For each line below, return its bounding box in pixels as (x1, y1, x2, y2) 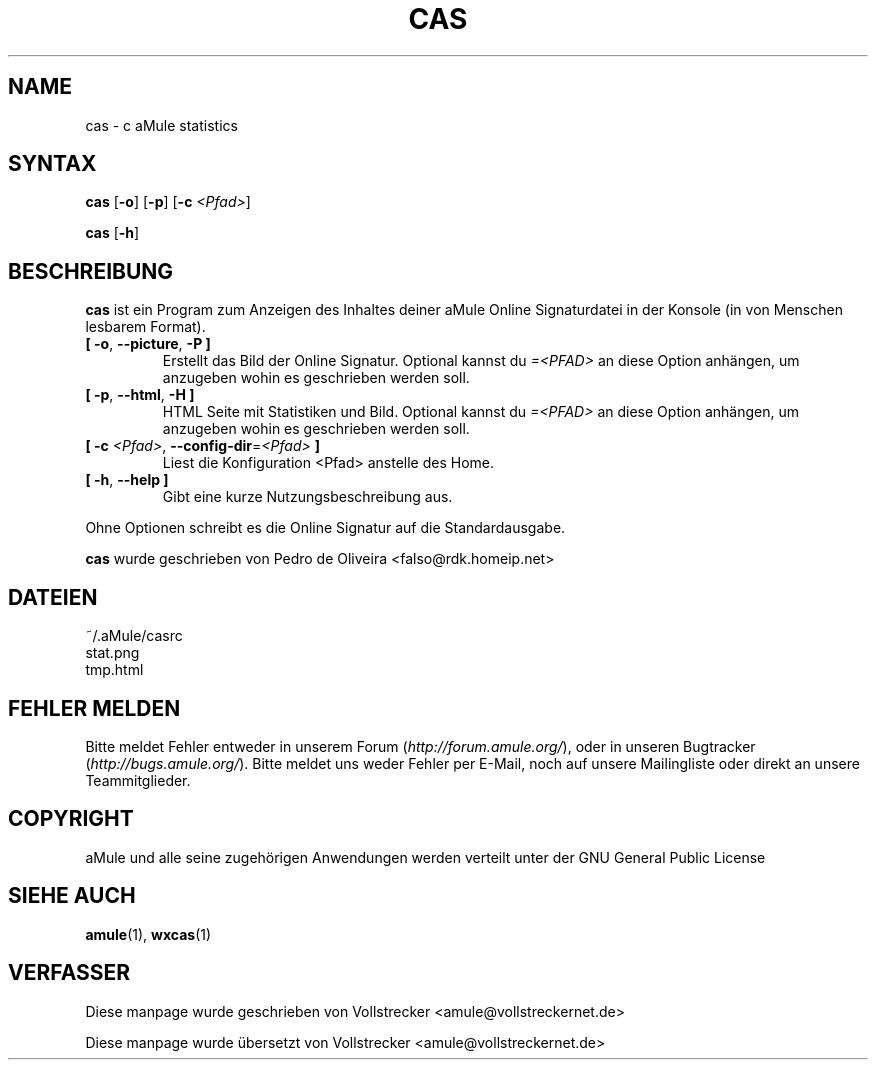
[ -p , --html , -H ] (85, 386, 195, 404)
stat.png (85, 644, 140, 662)
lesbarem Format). (85, 318, 206, 336)
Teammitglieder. (85, 771, 191, 789)
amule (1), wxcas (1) (85, 925, 212, 943)
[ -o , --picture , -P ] (85, 335, 211, 353)
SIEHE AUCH (8, 883, 136, 909)
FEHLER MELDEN (8, 695, 181, 721)
